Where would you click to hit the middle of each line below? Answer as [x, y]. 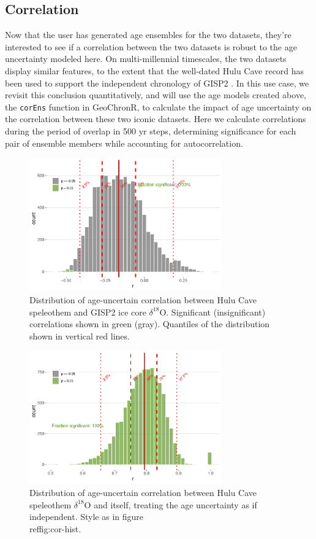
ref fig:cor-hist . [55, 528]
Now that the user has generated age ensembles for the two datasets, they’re [148, 35]
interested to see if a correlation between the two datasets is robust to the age [151, 46]
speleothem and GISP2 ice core [88, 312]
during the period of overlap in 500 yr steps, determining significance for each [151, 131]
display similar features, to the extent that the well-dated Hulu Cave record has [155, 70]
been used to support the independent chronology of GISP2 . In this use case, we [157, 83]
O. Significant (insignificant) [213, 312]
